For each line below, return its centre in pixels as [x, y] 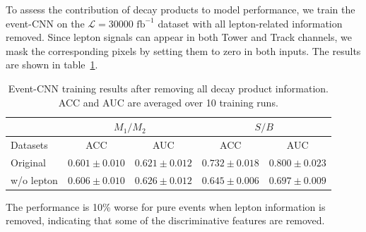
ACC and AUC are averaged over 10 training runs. [168, 102]
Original [28, 162]
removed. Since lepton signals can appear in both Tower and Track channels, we [179, 37]
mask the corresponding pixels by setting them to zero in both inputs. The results [183, 50]
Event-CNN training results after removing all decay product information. [168, 88]
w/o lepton [34, 179]
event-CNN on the [45, 23]
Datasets [29, 145]
